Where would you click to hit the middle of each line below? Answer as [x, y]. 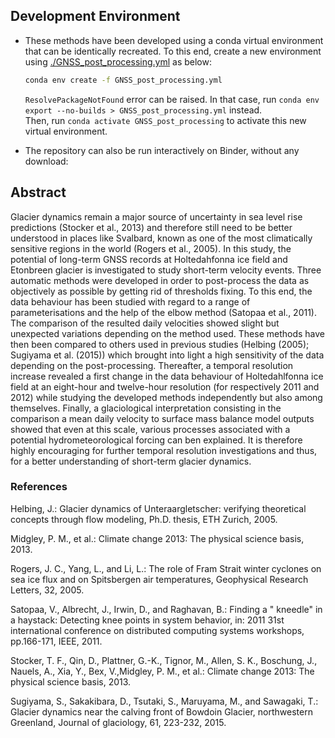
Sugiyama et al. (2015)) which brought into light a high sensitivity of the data [167, 355]
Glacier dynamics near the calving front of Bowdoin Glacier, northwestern [161, 711]
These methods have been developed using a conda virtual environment [174, 40]
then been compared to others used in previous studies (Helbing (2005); [160, 344]
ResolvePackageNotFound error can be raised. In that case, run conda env [172, 99]
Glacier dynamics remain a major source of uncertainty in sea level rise [156, 216]
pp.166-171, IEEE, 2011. [56, 641]
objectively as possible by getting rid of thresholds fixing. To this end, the [161, 291]
